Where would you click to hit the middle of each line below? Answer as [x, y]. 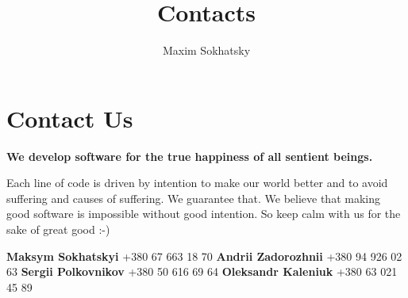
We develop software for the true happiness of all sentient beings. [190, 156]
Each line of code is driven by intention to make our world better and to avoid [197, 183]
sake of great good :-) [58, 229]
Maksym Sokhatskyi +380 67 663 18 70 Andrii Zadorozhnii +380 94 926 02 [204, 256]
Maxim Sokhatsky [206, 50]
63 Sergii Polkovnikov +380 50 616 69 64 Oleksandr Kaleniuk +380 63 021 [202, 271]
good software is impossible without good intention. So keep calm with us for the [204, 214]
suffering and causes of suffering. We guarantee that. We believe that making [193, 198]
